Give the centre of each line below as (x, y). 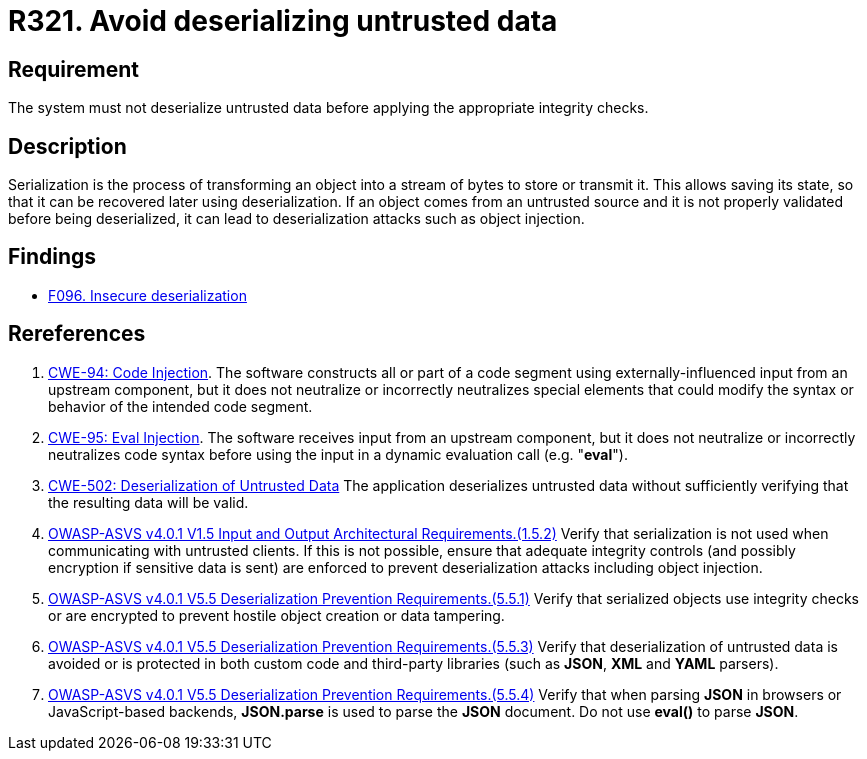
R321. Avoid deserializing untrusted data (283, 21)
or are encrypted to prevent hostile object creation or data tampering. (276, 615)
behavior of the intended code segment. (180, 406)
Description (67, 146)
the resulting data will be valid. (148, 502)
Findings (52, 257)
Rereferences (77, 334)
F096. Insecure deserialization (147, 295)
